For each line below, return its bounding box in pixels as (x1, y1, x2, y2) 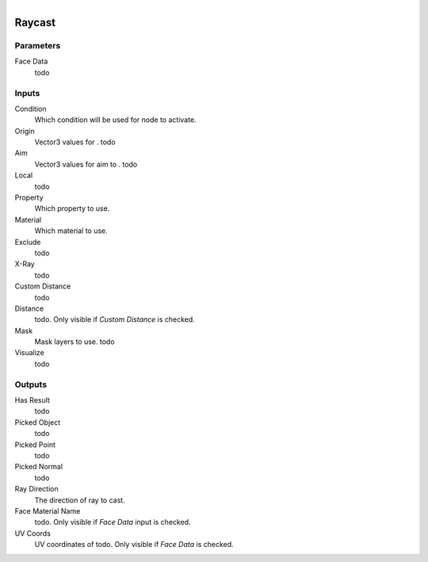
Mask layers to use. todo (34, 337, 115, 346)
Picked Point (14, 440, 55, 449)
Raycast (14, 16, 55, 29)
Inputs (14, 87, 40, 98)
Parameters (14, 40, 61, 51)
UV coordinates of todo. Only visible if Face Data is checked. (34, 540, 234, 549)
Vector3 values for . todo (34, 137, 116, 147)
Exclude (14, 237, 41, 247)
